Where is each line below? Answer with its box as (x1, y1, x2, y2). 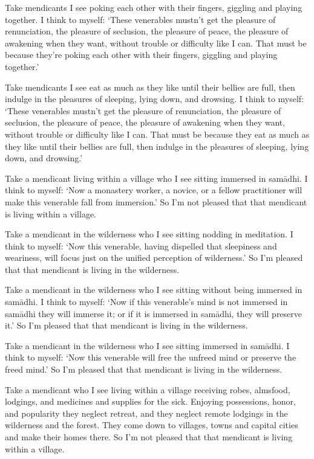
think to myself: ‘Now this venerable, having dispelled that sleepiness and (5, 239, 277, 252)
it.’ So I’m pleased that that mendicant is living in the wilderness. (5, 319, 248, 332)
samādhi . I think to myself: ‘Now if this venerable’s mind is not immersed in (5, 295, 288, 308)
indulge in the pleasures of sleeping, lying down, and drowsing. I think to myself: (5, 92, 304, 105)
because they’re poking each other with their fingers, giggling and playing (5, 48, 278, 61)
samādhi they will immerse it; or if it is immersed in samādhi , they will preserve (5, 307, 303, 319)
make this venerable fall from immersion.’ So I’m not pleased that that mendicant (5, 195, 307, 208)
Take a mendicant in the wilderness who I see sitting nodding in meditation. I (5, 228, 293, 240)
